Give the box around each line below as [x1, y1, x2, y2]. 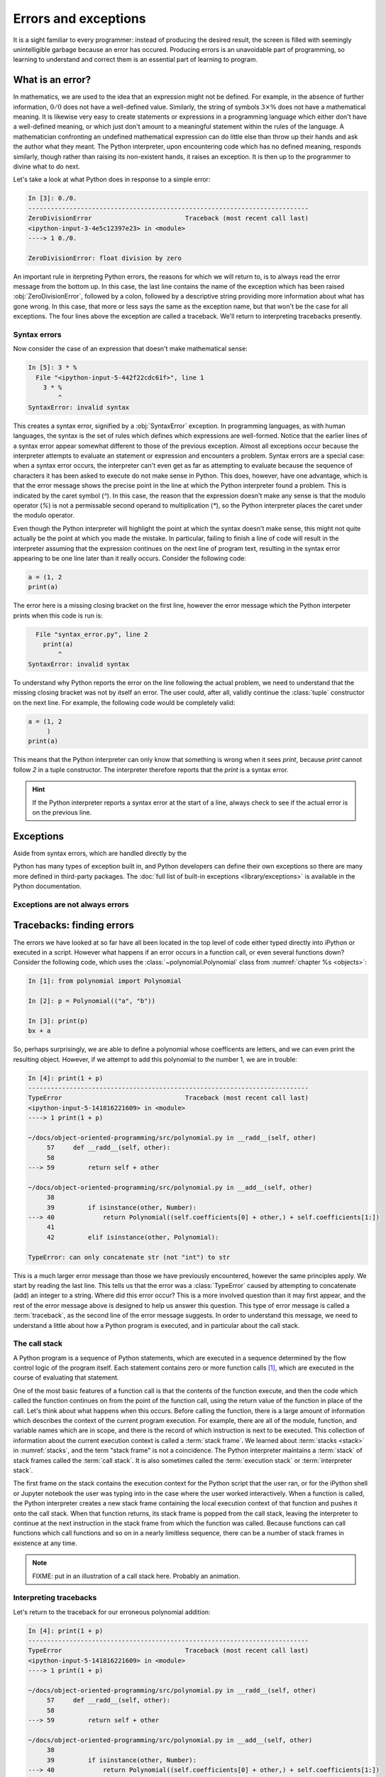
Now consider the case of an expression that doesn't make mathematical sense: [13, 345, 248, 353]
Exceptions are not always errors [13, 899, 129, 909]
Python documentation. [13, 882, 82, 891]
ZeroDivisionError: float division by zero [28, 254, 182, 262]
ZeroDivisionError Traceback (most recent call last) [28, 214, 309, 222]
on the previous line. [32, 807, 92, 817]
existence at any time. [13, 1539, 77, 1547]
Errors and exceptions [13, 11, 146, 26]
